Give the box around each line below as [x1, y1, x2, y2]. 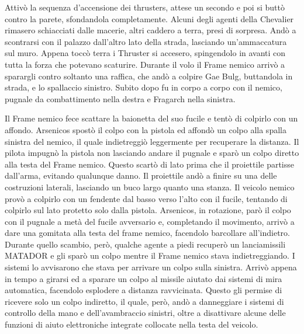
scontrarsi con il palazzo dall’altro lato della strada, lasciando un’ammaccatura [5, 35, 287, 47]
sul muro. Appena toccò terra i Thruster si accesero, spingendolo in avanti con [5, 47, 286, 59]
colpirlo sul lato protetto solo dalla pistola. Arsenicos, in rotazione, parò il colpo [5, 204, 291, 216]
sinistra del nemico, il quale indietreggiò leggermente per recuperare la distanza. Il [5, 135, 299, 147]
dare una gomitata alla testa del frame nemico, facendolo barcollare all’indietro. [5, 227, 290, 239]
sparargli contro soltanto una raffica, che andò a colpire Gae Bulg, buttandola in [5, 69, 293, 82]
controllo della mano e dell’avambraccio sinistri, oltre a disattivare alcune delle [5, 307, 286, 319]
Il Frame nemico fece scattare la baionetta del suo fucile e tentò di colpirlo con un [5, 112, 298, 124]
